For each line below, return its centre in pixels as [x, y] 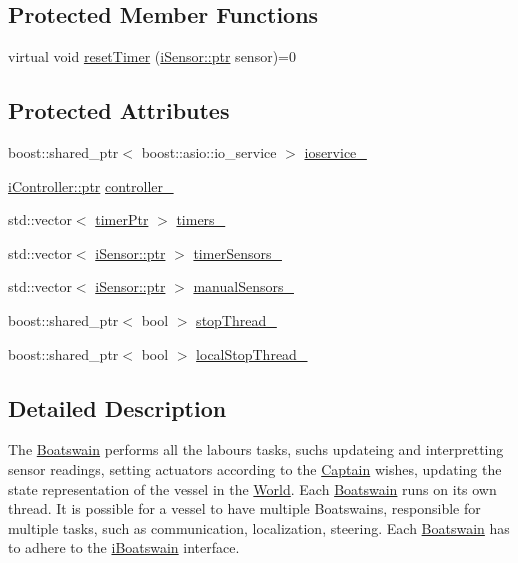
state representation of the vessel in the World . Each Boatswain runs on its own [252, 488]
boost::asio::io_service [209, 152]
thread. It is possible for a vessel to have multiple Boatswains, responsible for [244, 508]
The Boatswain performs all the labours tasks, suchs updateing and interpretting [256, 449]
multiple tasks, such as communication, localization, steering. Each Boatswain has [259, 527]
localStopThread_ [252, 353]
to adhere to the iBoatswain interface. [124, 547]
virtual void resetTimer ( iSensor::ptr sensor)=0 [152, 56]
